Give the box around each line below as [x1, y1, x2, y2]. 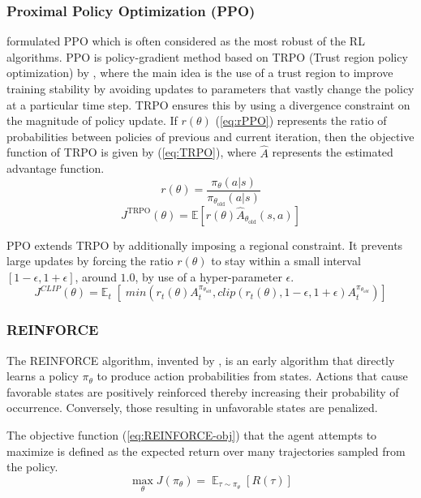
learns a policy [6, 367, 79, 384]
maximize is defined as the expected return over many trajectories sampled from [6, 442, 406, 459]
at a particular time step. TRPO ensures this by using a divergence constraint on [6, 96, 410, 113]
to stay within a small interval [211, 252, 361, 269]
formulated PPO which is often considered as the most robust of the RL [6, 32, 365, 49]
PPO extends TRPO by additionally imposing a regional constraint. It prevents [6, 236, 403, 253]
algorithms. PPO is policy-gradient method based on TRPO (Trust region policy [6, 48, 408, 65]
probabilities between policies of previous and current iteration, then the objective [6, 127, 415, 144]
